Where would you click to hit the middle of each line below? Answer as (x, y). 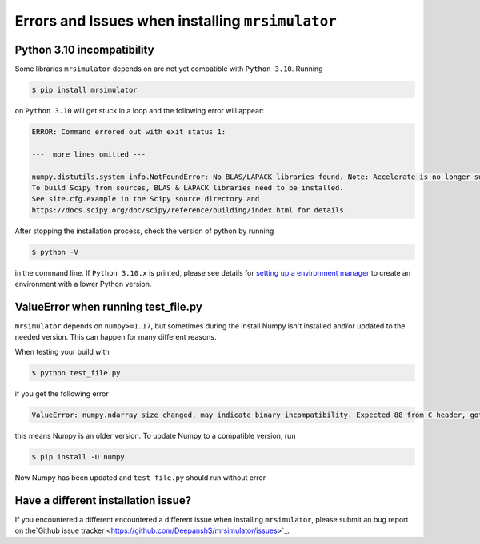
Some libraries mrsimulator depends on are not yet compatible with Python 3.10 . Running (169, 69)
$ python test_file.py (76, 373)
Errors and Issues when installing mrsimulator (176, 21)
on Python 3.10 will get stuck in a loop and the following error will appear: (139, 111)
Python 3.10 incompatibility (85, 49)
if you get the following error (62, 393)
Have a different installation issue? (103, 500)
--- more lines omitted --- (89, 154)
